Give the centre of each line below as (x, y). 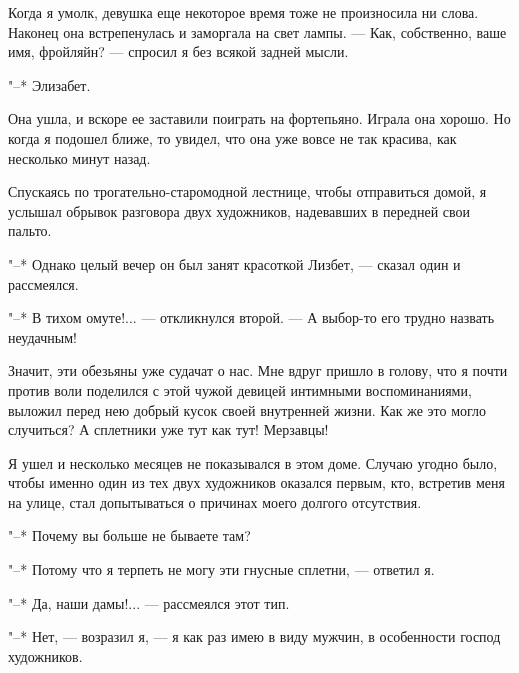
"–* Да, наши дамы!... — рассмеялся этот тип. (149, 602)
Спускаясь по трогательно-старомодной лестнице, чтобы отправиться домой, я (247, 191)
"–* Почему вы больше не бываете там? (129, 535)
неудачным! (42, 336)
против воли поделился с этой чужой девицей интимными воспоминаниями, (240, 389)
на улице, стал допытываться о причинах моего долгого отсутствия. (215, 501)
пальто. (30, 230)
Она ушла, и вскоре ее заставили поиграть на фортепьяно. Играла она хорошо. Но (259, 118)
